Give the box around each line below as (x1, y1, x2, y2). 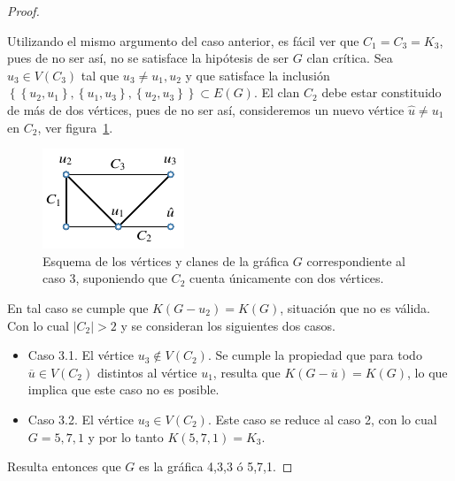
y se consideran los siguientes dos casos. (120, 316, 335, 334)
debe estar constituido (321, 83, 442, 102)
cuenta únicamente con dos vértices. (189, 269, 384, 287)
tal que (81, 65, 120, 84)
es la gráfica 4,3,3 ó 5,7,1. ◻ (139, 457, 293, 476)
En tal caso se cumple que (7, 298, 149, 317)
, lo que (407, 363, 448, 381)
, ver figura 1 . (37, 118, 113, 136)
